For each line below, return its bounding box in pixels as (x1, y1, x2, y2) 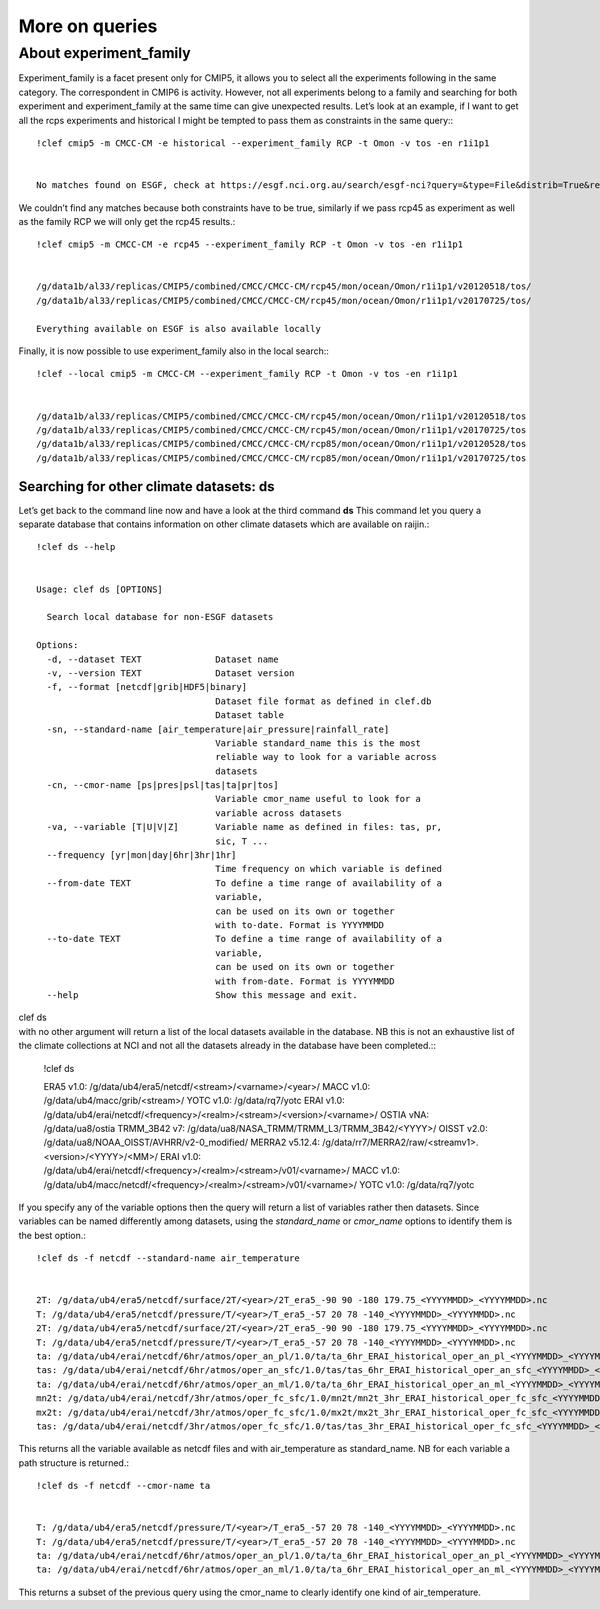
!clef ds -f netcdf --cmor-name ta (36, 1480, 211, 1492)
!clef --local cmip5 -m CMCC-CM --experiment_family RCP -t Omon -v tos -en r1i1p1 (36, 368, 459, 380)
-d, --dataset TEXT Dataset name (46, 653, 279, 665)
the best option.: (18, 1229, 87, 1241)
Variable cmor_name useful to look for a (215, 793, 422, 805)
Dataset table (215, 710, 285, 721)
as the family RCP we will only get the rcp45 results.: (18, 215, 236, 227)
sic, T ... (215, 835, 269, 847)
